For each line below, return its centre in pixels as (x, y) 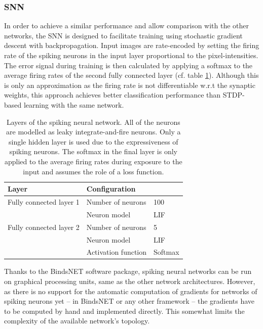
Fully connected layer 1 (44, 201)
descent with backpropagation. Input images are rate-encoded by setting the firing (132, 45)
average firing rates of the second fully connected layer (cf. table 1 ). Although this (131, 75)
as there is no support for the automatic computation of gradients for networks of (131, 291)
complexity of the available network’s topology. (77, 321)
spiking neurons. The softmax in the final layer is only (93, 151)
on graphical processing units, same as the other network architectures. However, (130, 281)
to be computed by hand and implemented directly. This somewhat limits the (124, 311)
